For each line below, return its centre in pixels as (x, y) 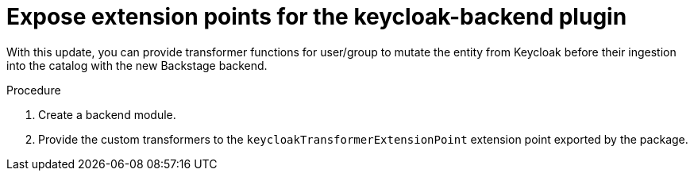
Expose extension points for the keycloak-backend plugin (317, 17)
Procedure (34, 90)
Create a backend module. (107, 114)
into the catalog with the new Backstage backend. (137, 65)
